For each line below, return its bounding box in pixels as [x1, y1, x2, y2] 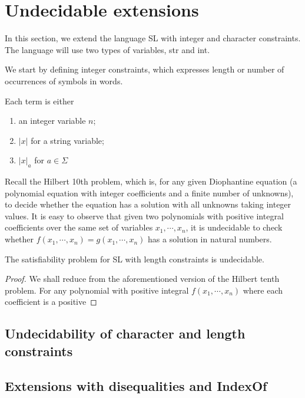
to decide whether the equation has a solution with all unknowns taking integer [5, 198, 291, 210]
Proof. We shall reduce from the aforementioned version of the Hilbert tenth [5, 272, 280, 285]
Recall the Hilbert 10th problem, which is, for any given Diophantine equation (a [5, 175, 297, 188]
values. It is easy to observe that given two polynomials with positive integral [5, 209, 284, 222]
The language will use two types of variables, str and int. [5, 43, 210, 55]
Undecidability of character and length [5, 324, 246, 343]
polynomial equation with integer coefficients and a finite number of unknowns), [5, 186, 294, 199]
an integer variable [18, 114, 86, 127]
